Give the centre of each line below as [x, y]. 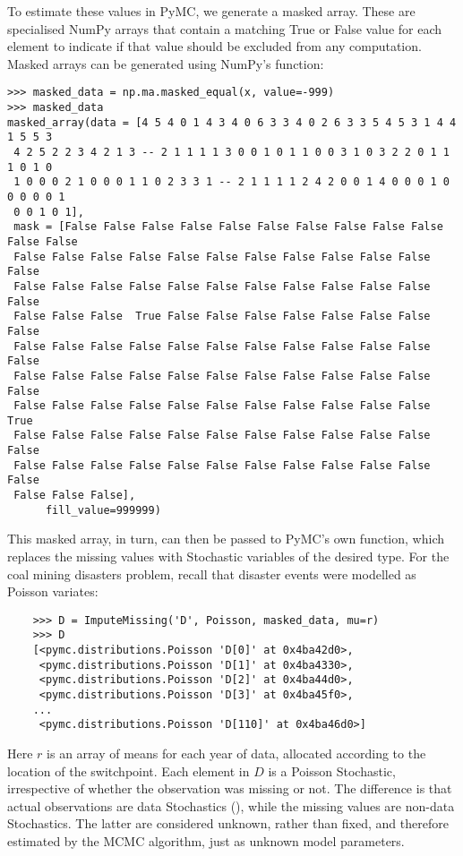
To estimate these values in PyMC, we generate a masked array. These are [211, 11]
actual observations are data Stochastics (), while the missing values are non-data [231, 805]
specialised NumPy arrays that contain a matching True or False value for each [225, 28]
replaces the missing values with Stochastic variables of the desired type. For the [228, 556]
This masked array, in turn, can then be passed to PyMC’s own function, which [226, 539]
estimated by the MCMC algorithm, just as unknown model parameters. [206, 841]
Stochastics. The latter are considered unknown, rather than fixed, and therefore [228, 823]
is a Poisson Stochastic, [332, 770]
